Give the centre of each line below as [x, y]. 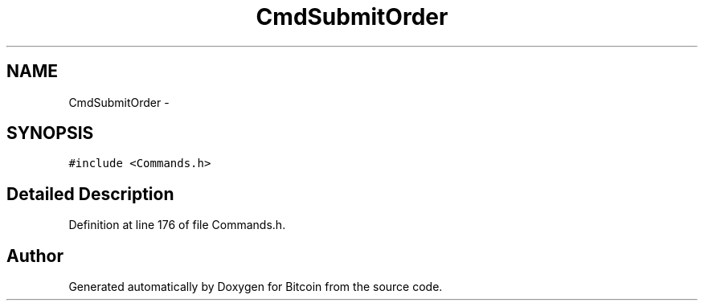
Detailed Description [90, 194]
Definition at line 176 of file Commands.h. [177, 225]
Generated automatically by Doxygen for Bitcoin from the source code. [256, 287]
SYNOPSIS [50, 133]
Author [35, 256]
